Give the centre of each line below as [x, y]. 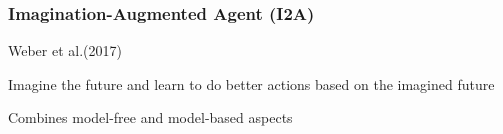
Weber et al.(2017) [65, 50]
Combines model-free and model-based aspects [150, 117]
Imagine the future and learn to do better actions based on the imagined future [251, 83]
